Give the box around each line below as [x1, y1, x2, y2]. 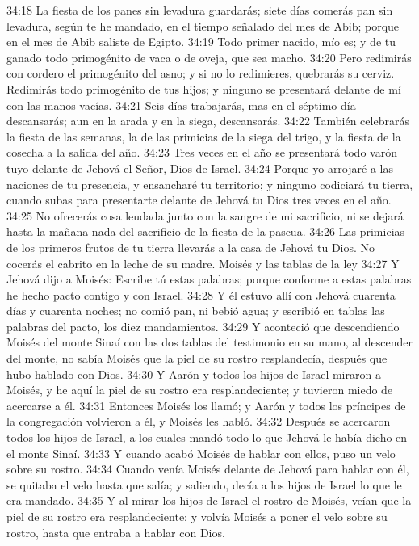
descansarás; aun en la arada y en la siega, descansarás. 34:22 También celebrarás [6, 112, 409, 129]
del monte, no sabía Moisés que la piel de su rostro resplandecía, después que [6, 350, 388, 367]
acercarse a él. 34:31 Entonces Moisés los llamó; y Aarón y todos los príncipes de [6, 397, 406, 414]
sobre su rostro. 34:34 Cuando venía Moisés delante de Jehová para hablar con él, [6, 460, 409, 477]
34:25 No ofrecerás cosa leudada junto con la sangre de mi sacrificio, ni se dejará [6, 207, 404, 224]
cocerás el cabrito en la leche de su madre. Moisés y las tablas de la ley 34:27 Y [6, 254, 400, 271]
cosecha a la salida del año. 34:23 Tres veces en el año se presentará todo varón [6, 144, 397, 161]
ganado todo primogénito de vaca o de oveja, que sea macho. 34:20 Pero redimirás [6, 48, 412, 65]
